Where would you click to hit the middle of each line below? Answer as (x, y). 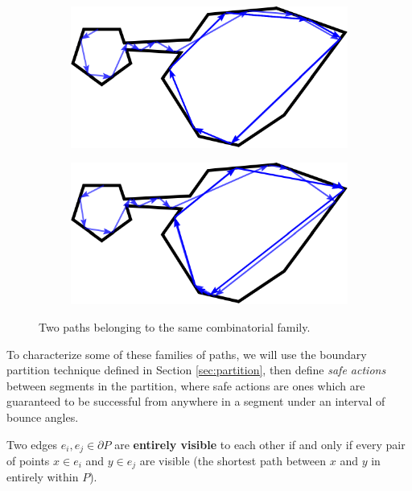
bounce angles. (43, 417)
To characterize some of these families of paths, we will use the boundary (187, 354)
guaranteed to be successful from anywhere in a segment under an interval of (196, 401)
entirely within (43, 477)
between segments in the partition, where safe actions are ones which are (186, 385)
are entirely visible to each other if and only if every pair (260, 444)
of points (28, 460)
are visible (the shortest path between (233, 460)
